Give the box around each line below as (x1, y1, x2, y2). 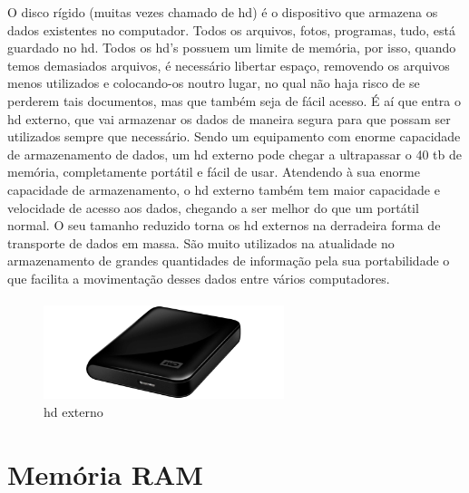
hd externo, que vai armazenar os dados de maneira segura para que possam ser (7, 109, 451, 128)
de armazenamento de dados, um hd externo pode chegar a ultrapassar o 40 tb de (7, 144, 462, 163)
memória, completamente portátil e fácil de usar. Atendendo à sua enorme (7, 162, 420, 181)
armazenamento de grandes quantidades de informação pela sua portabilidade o (7, 251, 450, 270)
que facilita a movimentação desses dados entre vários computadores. (7, 268, 390, 287)
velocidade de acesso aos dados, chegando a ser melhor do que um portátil (7, 198, 419, 217)
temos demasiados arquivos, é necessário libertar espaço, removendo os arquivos (7, 55, 450, 74)
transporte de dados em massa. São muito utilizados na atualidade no (7, 233, 395, 252)
